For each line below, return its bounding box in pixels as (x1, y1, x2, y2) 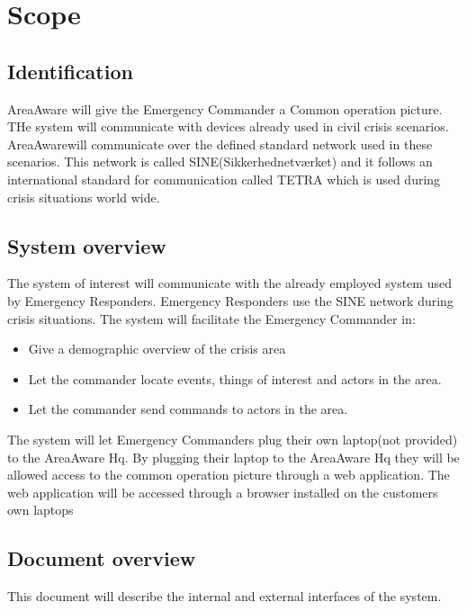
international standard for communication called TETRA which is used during (7, 169, 441, 188)
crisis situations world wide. (7, 187, 160, 206)
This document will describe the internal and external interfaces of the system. (7, 587, 442, 606)
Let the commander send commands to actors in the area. (28, 400, 348, 418)
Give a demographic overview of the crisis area (28, 339, 286, 358)
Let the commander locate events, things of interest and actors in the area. (28, 369, 442, 388)
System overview (7, 231, 166, 259)
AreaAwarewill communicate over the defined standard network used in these (7, 134, 433, 153)
